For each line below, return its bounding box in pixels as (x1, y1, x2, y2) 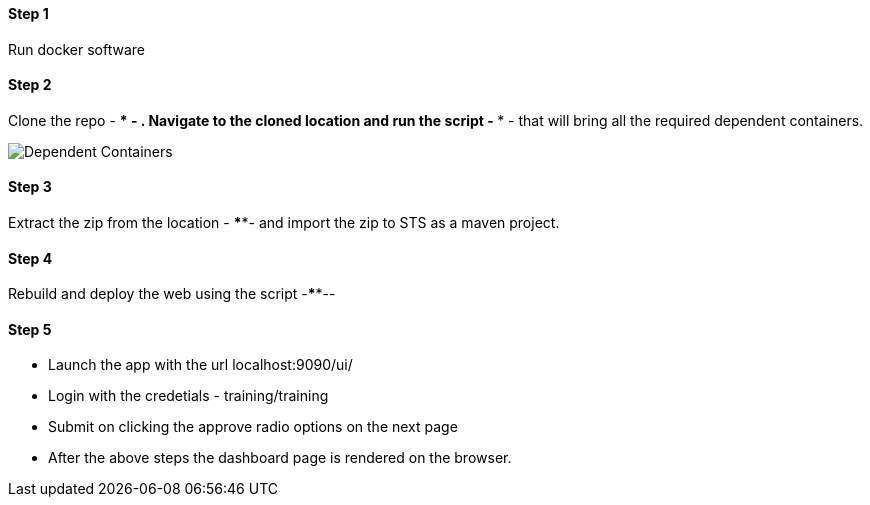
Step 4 (8, 249, 53, 267)
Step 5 (8, 320, 52, 338)
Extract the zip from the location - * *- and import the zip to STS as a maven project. (8, 214, 560, 232)
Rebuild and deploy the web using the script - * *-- (8, 285, 336, 303)
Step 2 (8, 76, 52, 94)
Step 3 (8, 178, 52, 196)
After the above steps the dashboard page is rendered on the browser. (48, 449, 512, 467)
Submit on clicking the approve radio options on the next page (48, 418, 458, 436)
